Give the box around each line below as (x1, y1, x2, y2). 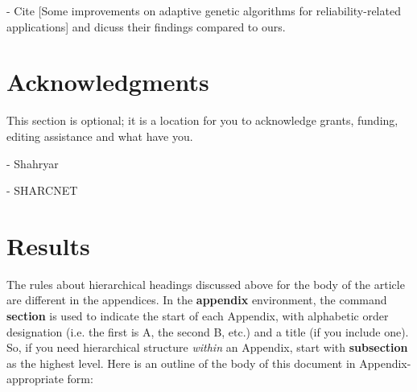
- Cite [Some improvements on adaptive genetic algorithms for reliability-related (6, 2, 401, 19)
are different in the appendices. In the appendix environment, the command (6, 291, 387, 308)
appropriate (6, 370, 64, 387)
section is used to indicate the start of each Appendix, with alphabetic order (6, 307, 389, 324)
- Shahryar (6, 155, 59, 171)
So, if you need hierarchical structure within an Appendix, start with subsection (6, 339, 408, 356)
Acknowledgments (6, 65, 209, 98)
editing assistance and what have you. (6, 127, 193, 144)
